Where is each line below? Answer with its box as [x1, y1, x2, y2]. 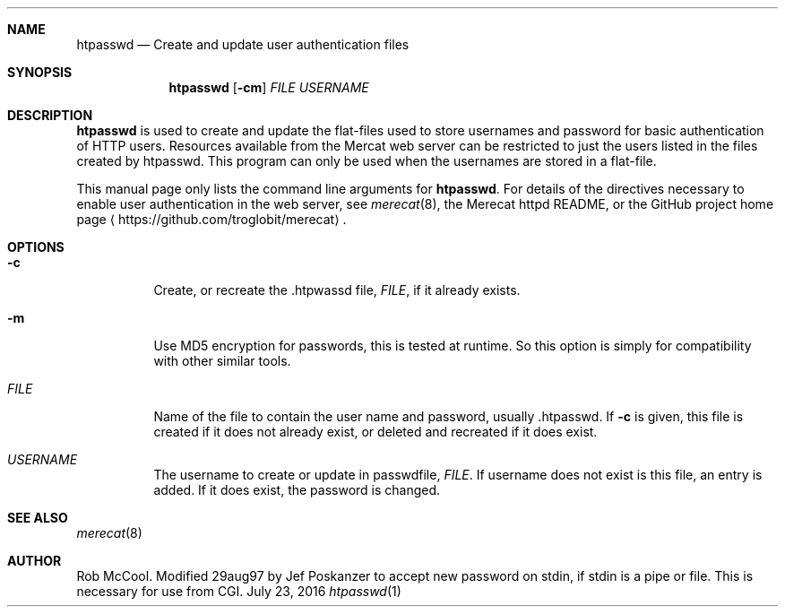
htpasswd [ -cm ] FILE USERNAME [168, 80, 369, 95]
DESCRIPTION [7, 108, 93, 123]
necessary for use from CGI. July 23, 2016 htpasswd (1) [76, 584, 401, 599]
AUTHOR [7, 553, 62, 568]
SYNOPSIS [7, 65, 73, 80]
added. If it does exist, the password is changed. [153, 482, 441, 497]
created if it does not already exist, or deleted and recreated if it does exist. [153, 424, 598, 439]
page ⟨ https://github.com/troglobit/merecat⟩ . [76, 212, 347, 227]
